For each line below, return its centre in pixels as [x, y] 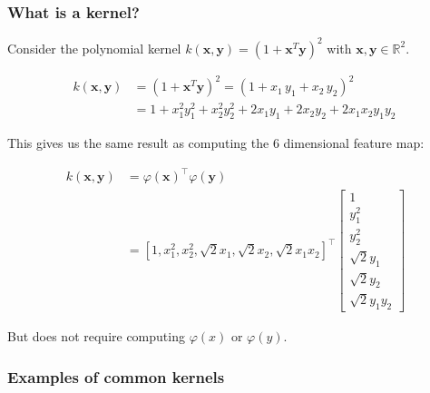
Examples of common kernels [116, 376]
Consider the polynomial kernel [94, 48]
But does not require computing [96, 336]
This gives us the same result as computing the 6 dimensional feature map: [216, 143]
